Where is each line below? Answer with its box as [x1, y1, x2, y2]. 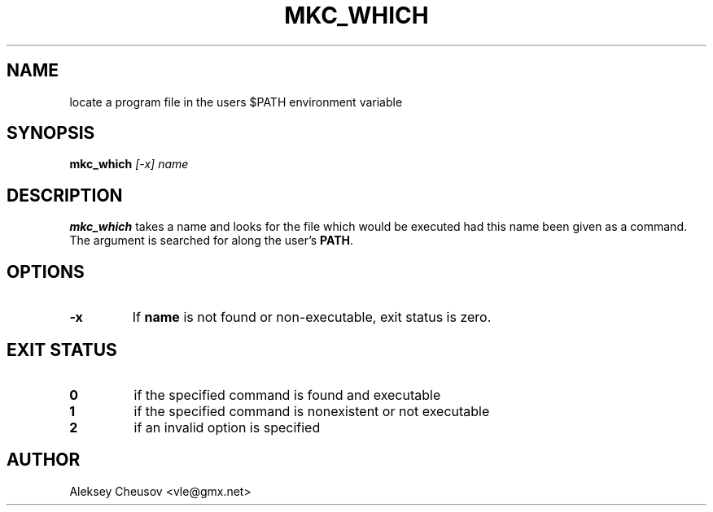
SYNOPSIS [7, 123, 95, 144]
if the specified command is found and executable [133, 386, 441, 403]
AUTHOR [7, 449, 81, 471]
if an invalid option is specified [133, 419, 321, 436]
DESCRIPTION [7, 184, 123, 206]
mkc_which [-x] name [69, 157, 189, 171]
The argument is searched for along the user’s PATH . [69, 233, 354, 248]
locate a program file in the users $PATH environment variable [69, 94, 403, 109]
